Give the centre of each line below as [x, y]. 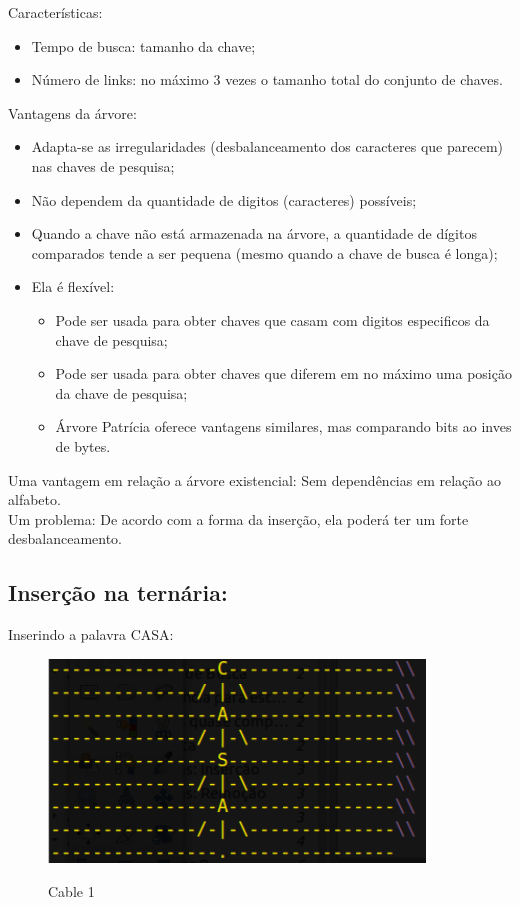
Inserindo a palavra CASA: [91, 634]
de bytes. [83, 445]
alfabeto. [34, 499]
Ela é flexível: [73, 286]
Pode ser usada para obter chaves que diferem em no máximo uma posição [283, 373]
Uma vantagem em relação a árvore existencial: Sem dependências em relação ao [254, 479]
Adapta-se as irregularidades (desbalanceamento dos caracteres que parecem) [267, 146]
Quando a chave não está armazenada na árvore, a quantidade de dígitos [254, 233]
